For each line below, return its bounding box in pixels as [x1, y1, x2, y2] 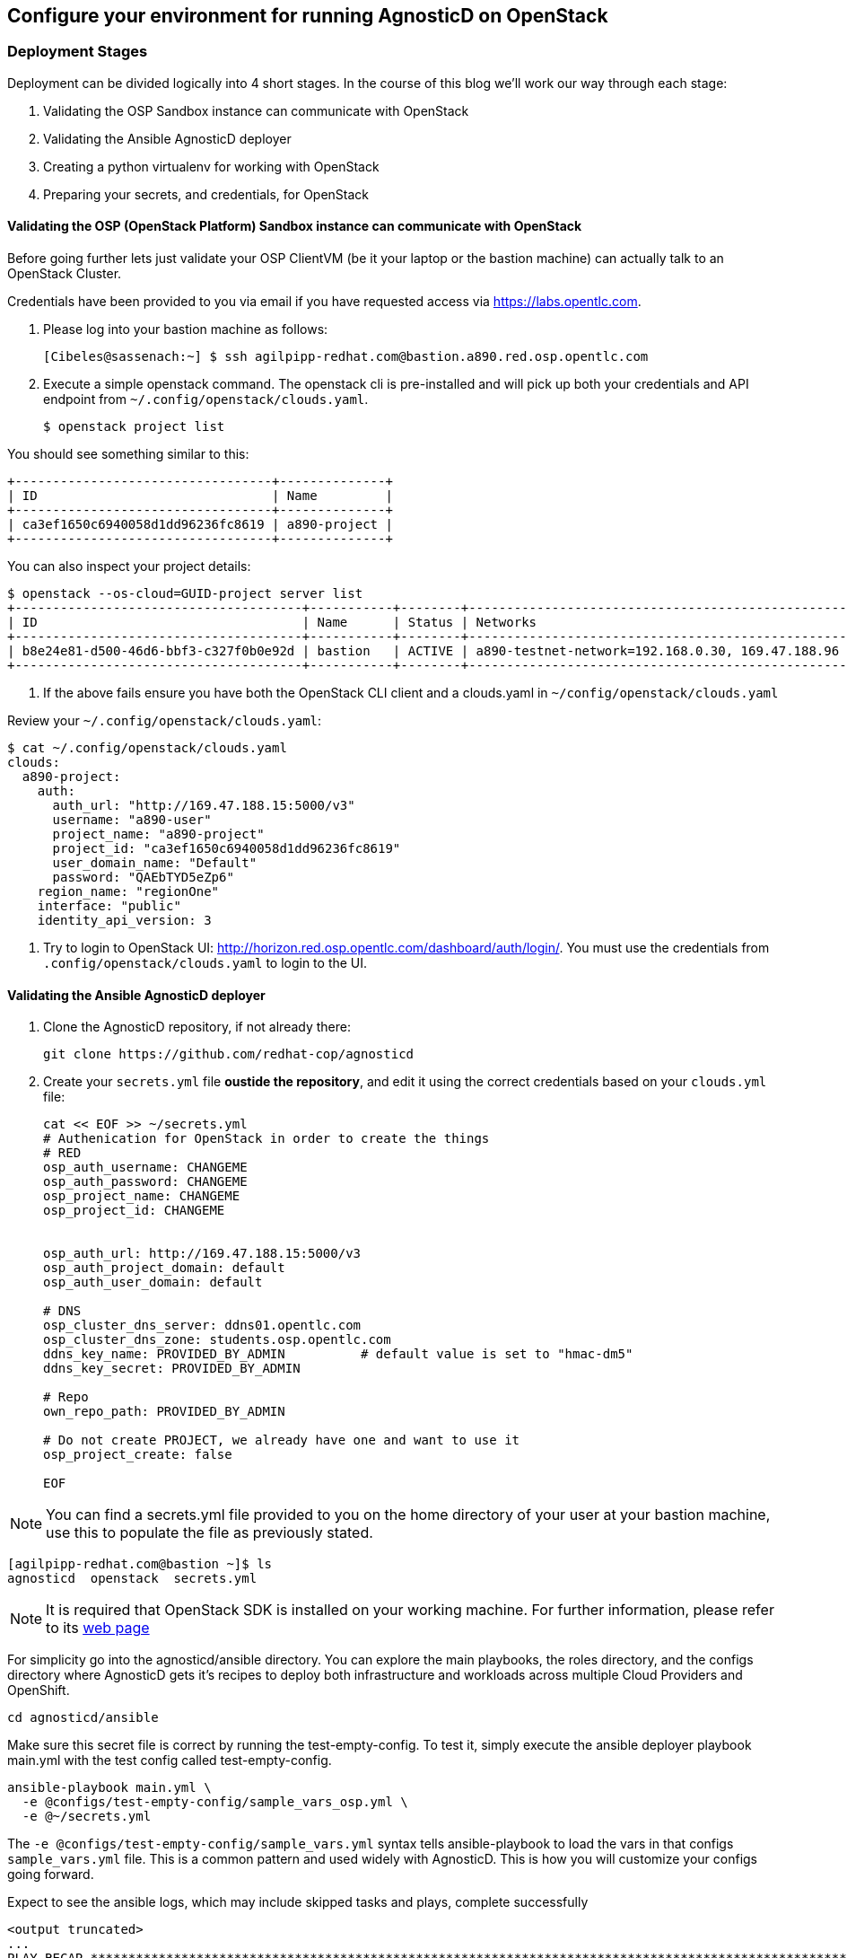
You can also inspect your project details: [7, 558, 251, 575]
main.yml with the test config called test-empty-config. [7, 1752, 332, 1769]
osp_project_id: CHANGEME [43, 1203, 225, 1218]
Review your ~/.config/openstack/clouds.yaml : [7, 713, 322, 729]
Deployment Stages [7, 42, 148, 61]
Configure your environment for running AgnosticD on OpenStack [7, 4, 608, 27]
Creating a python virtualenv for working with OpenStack [43, 158, 380, 174]
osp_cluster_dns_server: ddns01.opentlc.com [43, 1318, 362, 1333]
